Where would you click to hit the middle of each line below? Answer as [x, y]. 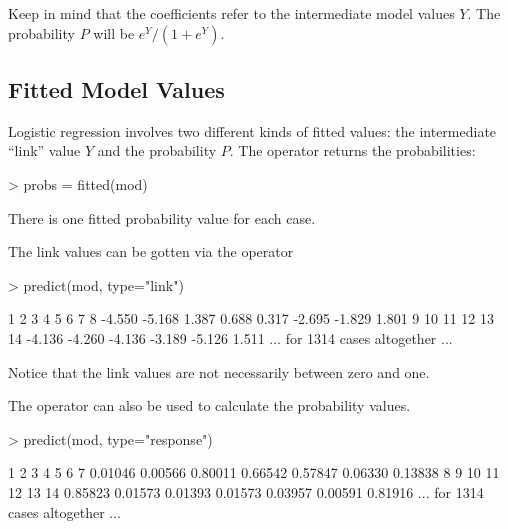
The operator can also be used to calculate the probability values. [209, 405]
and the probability [157, 150]
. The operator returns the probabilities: [352, 150]
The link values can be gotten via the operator [151, 251]
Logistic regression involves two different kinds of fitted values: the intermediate [252, 130]
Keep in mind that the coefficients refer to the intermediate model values [231, 13]
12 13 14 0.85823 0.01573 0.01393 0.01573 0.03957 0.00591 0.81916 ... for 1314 [246, 491]
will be [114, 32]
